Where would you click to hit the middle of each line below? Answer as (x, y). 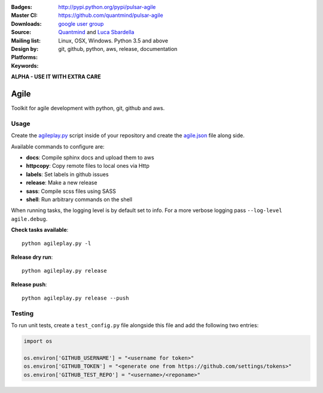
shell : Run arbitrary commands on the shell (79, 199)
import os (38, 341)
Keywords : (25, 65)
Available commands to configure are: (58, 146)
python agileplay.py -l (57, 244)
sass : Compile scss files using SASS (71, 191)
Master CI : (25, 16)
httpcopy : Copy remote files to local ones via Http (88, 166)
